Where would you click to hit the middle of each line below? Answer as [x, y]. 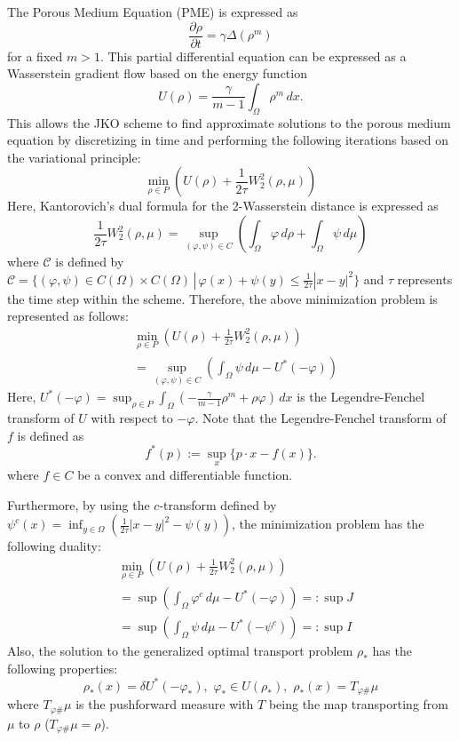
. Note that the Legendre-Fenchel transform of [321, 418]
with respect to [132, 418]
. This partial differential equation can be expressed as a [253, 56]
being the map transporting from [358, 704]
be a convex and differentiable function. [185, 474]
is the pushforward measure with [165, 704]
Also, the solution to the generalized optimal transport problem [180, 651]
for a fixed [35, 56]
